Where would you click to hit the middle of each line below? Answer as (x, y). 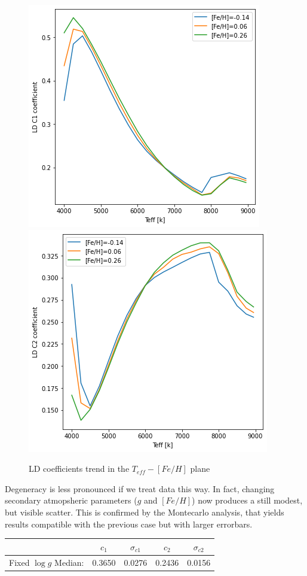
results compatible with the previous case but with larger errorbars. (129, 524)
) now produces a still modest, (247, 500)
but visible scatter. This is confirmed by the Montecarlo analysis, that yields (145, 512)
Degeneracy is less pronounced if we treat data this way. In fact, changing (140, 488)
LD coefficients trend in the (79, 469)
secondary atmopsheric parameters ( (71, 500)
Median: (69, 562)
